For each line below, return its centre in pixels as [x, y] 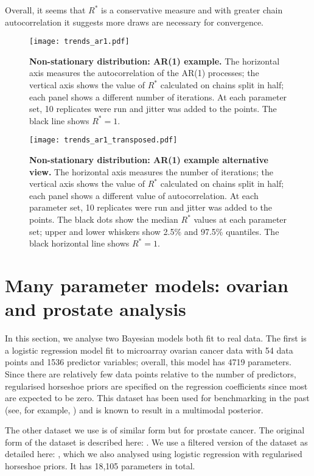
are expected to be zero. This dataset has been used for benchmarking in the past [157, 398]
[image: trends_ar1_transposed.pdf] [103, 140]
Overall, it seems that [45, 10]
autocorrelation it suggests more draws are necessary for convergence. [134, 22]
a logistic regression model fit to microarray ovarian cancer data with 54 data [149, 350]
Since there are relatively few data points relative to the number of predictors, [151, 373]
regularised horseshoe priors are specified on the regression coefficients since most [156, 386]
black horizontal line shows [79, 243]
